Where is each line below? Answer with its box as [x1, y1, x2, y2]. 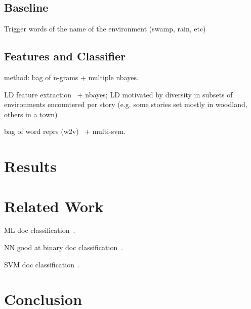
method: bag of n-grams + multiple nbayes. [4, 72, 139, 82]
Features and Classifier [4, 48, 126, 64]
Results [4, 156, 57, 177]
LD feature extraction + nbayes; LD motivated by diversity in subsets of [4, 89, 233, 99]
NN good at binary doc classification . [4, 242, 123, 253]
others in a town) [4, 109, 58, 119]
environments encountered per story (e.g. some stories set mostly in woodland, [4, 99, 247, 110]
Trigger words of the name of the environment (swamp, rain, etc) [4, 23, 206, 34]
